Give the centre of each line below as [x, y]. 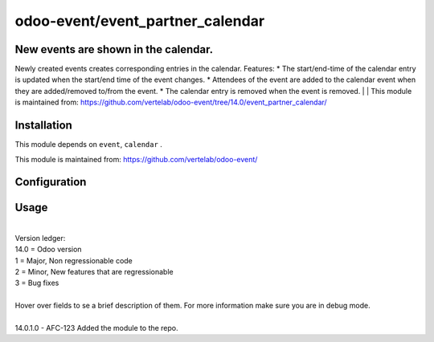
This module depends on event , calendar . [88, 145]
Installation [43, 126]
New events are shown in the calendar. [114, 49]
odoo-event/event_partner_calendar [140, 21]
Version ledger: [40, 238]
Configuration [51, 182]
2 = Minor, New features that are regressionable [94, 272]
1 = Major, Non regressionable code [74, 260]
